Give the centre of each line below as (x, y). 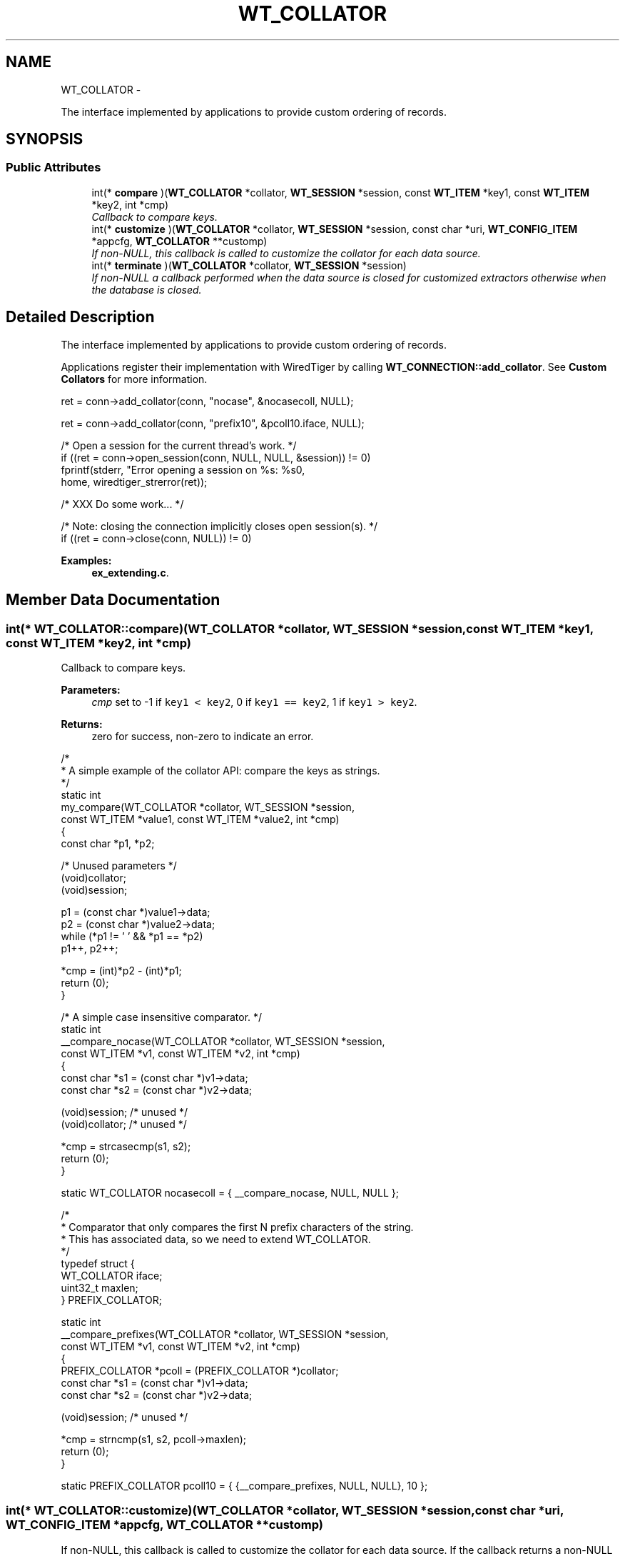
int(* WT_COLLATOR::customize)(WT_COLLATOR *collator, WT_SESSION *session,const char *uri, (285, 1511)
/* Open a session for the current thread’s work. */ (179, 445)
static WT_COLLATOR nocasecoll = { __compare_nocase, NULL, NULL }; (230, 1192)
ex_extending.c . (130, 572)
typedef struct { (98, 1263)
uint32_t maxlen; (100, 1287)
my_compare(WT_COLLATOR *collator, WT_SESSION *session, (208, 807)
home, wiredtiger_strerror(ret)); (134, 482)
